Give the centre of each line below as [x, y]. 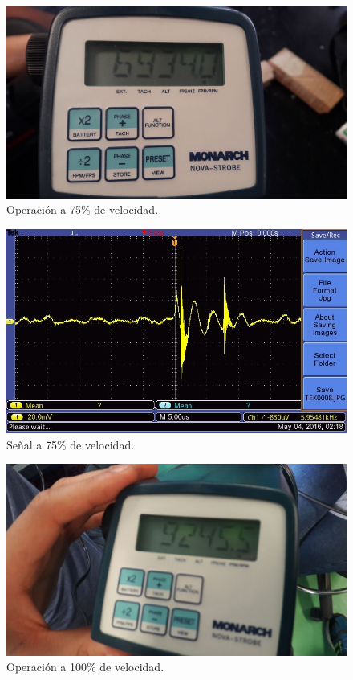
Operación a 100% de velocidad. [85, 667]
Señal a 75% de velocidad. [71, 444]
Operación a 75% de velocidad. [83, 209]
